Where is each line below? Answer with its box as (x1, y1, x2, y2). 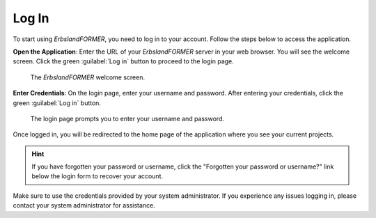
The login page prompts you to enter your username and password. (30, 114, 225, 123)
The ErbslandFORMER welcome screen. (30, 73, 146, 81)
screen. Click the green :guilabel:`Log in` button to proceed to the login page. (13, 57, 235, 65)
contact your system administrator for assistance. (13, 201, 156, 210)
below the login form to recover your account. (31, 172, 164, 180)
